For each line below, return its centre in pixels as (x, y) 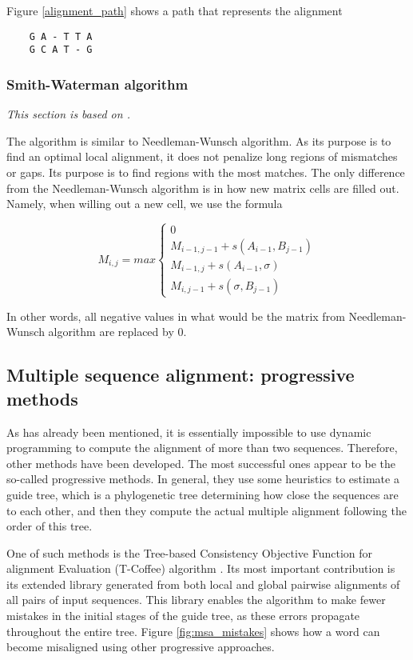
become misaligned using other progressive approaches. (141, 647)
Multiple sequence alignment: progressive (181, 375)
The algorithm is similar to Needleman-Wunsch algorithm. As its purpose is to (199, 140)
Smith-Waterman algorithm (97, 84)
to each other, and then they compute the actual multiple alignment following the (206, 510)
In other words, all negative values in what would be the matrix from (176, 316)
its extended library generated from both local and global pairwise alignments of (203, 584)
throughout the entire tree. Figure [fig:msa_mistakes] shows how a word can (193, 631)
